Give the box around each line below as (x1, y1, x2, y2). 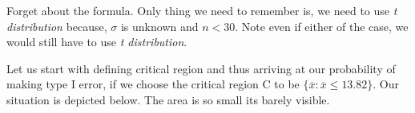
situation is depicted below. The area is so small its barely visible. (6, 91, 330, 107)
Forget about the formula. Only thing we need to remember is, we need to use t (6, 2, 397, 18)
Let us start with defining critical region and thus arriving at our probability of (6, 60, 396, 76)
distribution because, (6, 18, 107, 34)
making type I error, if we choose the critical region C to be (6, 76, 300, 92)
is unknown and (120, 18, 199, 34)
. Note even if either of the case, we (235, 18, 409, 34)
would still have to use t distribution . (6, 33, 187, 50)
